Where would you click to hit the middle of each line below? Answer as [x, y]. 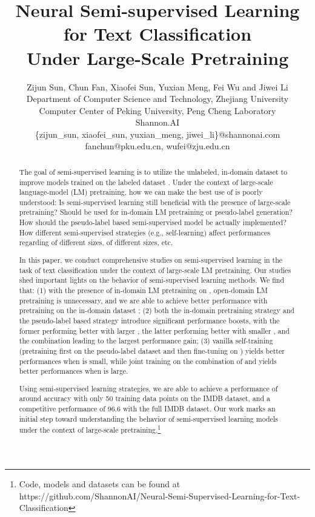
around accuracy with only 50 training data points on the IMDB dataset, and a [144, 398]
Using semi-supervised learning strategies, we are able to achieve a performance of [148, 388]
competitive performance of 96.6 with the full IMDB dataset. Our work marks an [147, 409]
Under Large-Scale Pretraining [157, 57]
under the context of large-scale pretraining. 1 [90, 429]
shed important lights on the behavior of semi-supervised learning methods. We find [152, 280]
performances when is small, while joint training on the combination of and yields [148, 361]
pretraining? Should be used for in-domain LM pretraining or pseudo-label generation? [156, 212]
